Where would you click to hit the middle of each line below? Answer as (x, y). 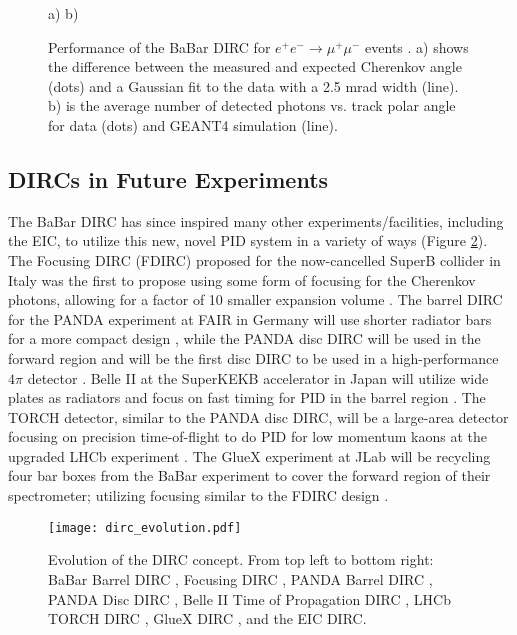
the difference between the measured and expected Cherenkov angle (255, 66)
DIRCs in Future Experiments (168, 178)
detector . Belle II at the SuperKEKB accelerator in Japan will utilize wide (258, 377)
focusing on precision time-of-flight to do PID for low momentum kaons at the (248, 436)
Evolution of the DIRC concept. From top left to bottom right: (241, 559)
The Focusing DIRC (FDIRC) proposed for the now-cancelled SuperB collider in (254, 259)
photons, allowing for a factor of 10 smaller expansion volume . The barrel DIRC (255, 299)
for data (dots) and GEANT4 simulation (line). (193, 124)
